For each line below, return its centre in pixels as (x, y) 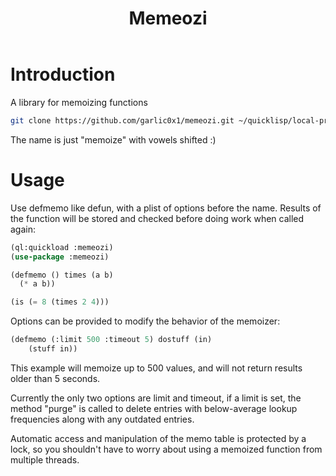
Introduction (63, 74)
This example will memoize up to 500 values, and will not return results (156, 368)
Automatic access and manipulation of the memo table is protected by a (158, 438)
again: (23, 229)
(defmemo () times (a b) (62, 275)
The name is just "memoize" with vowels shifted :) (113, 139)
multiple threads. (45, 459)
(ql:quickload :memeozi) (62, 247)
